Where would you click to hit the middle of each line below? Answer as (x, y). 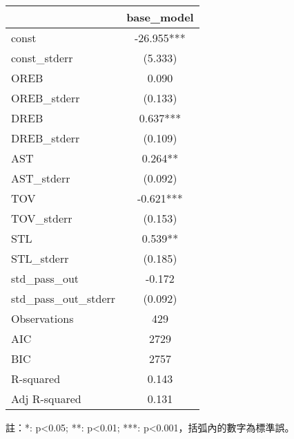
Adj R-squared (46, 399)
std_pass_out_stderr (63, 298)
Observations (42, 318)
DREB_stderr (46, 138)
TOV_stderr (42, 218)
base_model (160, 17)
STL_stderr (40, 258)
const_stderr (42, 58)
